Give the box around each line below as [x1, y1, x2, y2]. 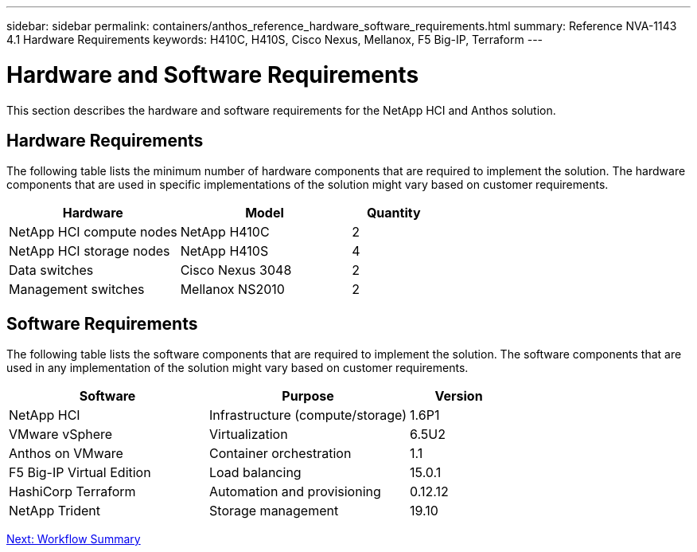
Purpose [282, 388, 334, 405]
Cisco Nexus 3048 [180, 262, 292, 279]
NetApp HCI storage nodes [9, 243, 170, 260]
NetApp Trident [9, 503, 101, 519]
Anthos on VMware [9, 445, 123, 462]
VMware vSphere [9, 426, 113, 443]
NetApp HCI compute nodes [9, 224, 177, 241]
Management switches [9, 281, 145, 298]
